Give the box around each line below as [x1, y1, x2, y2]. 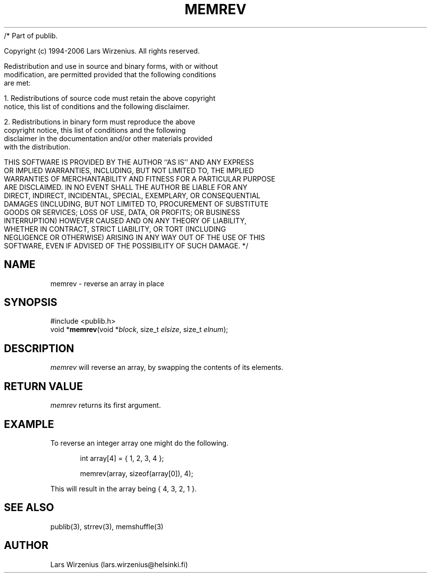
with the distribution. [4, 142, 70, 151]
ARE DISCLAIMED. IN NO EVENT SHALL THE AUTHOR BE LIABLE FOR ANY [4, 182, 247, 191]
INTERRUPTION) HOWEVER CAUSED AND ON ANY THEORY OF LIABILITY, [4, 216, 246, 225]
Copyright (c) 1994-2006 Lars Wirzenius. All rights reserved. [4, 46, 200, 55]
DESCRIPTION [4, 342, 74, 355]
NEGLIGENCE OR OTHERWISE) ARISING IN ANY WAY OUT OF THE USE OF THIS [4, 233, 265, 242]
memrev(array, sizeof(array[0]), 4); [80, 469, 193, 478]
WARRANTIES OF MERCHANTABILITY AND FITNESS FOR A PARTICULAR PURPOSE [4, 174, 276, 183]
